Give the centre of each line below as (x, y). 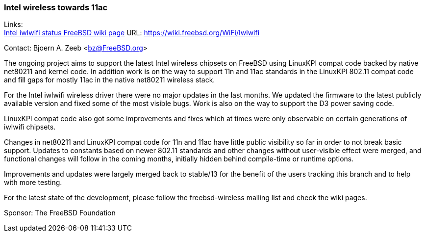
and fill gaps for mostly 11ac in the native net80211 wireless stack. (110, 80)
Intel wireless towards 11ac (56, 7)
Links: (13, 25)
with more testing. (33, 183)
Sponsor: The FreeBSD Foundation (60, 213)
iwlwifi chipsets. (30, 127)
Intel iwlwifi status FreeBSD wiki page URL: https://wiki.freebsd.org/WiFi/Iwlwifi (132, 33)
